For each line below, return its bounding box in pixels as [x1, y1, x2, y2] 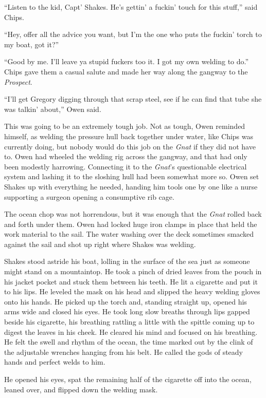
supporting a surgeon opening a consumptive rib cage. [4, 191, 174, 202]
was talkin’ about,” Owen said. [4, 103, 101, 114]
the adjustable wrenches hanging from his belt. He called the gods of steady [4, 346, 243, 357]
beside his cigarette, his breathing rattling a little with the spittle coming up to [4, 316, 255, 327]
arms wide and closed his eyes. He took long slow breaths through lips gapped [4, 306, 250, 317]
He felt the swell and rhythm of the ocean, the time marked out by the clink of [4, 336, 253, 347]
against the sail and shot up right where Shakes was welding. [4, 238, 196, 249]
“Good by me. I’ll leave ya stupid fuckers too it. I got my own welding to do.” [4, 56, 249, 67]
